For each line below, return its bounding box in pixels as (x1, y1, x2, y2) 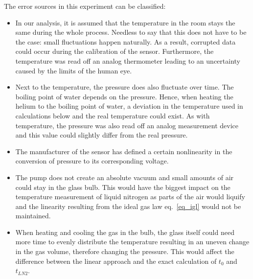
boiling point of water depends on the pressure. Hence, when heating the (15, 91, 233, 101)
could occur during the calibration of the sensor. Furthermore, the (15, 46, 214, 56)
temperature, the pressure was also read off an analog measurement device (15, 120, 238, 130)
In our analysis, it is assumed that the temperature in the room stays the (15, 17, 235, 27)
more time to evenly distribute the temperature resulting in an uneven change (15, 236, 250, 247)
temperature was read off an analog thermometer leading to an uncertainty (15, 55, 240, 66)
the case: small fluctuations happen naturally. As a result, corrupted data (15, 36, 236, 46)
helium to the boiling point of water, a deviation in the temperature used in (15, 101, 243, 111)
